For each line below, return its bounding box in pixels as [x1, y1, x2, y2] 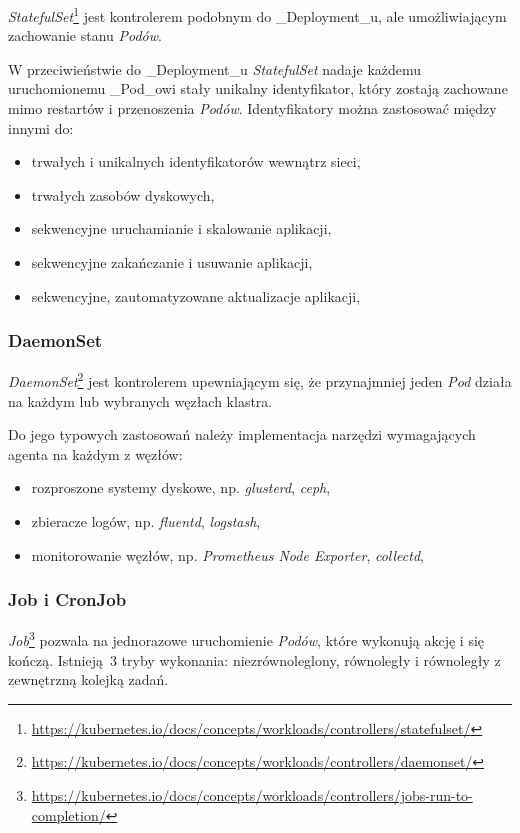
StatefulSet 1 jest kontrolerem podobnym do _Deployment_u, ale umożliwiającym [8, 3, 507, 26]
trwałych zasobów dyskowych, [31, 184, 215, 205]
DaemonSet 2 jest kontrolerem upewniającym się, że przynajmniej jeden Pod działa [8, 368, 512, 392]
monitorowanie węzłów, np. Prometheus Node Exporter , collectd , [31, 544, 424, 565]
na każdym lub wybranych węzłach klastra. [8, 390, 273, 411]
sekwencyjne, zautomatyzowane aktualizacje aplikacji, [31, 285, 361, 306]
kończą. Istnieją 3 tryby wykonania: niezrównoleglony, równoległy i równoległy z [8, 649, 501, 670]
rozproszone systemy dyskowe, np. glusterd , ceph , [31, 477, 331, 498]
